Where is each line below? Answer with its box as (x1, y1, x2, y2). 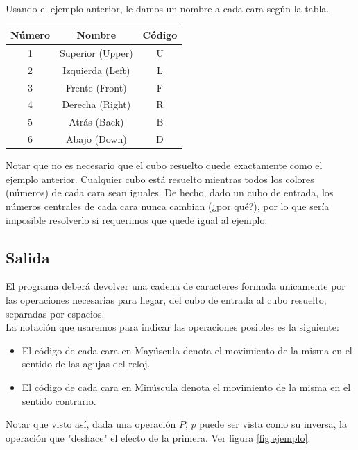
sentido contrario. (22, 393, 96, 408)
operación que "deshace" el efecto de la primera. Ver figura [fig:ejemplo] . (6, 430, 311, 444)
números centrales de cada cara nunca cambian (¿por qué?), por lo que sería (6, 199, 330, 214)
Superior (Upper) (60, 45, 133, 60)
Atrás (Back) (69, 114, 124, 129)
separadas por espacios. (6, 306, 105, 320)
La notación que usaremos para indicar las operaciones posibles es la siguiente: (6, 320, 339, 334)
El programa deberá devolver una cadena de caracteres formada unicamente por (6, 279, 346, 293)
